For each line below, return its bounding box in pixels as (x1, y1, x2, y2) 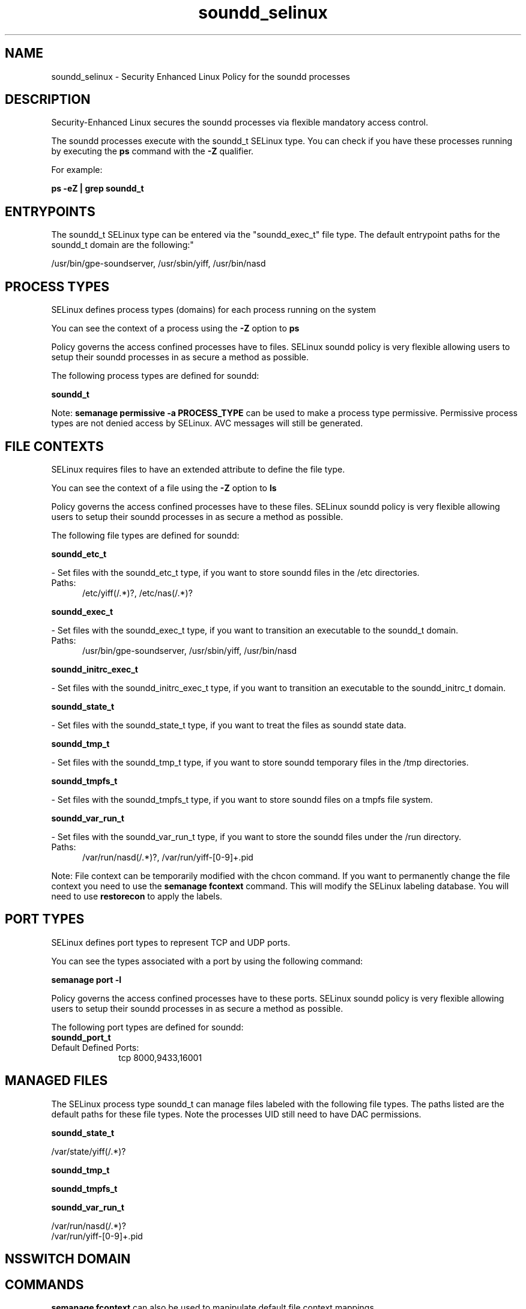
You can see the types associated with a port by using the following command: (51, 955, 363, 966)
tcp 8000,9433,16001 (118, 1052, 202, 1063)
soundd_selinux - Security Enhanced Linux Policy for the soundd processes (51, 71, 350, 82)
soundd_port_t (51, 1032, 111, 1042)
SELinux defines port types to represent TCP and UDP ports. (51, 937, 291, 948)
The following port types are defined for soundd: (51, 1021, 244, 1032)
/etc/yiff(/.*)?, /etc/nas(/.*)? (82, 587, 193, 598)
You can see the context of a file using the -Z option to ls (51, 482, 277, 493)
